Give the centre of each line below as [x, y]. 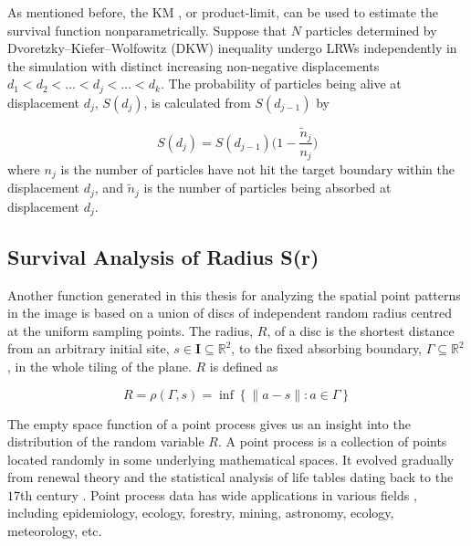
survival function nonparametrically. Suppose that [147, 30]
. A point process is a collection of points [333, 441]
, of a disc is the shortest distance [361, 330]
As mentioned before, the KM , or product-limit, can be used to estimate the [223, 12]
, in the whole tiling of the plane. [99, 366]
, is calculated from [197, 102]
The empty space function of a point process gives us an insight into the [209, 423]
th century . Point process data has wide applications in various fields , [219, 494]
